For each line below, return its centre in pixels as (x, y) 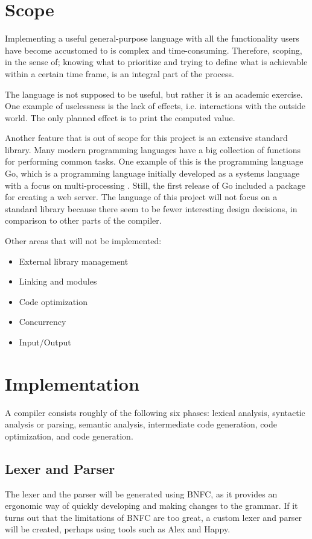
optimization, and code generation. (69, 436)
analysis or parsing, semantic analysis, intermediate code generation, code (141, 424)
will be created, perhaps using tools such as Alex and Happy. (118, 529)
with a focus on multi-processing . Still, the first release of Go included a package (155, 185)
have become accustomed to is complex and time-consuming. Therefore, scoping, (154, 50)
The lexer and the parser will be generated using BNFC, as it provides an (141, 493)
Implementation (72, 383)
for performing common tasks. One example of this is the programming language (154, 161)
